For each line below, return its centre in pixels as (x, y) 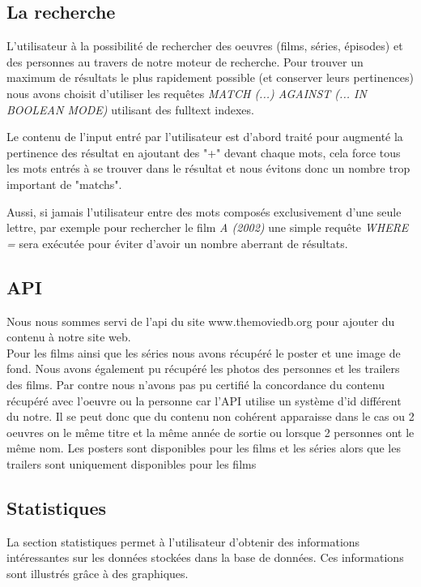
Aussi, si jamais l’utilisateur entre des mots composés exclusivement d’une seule (204, 211)
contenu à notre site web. (69, 337)
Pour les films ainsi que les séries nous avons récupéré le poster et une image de (204, 352)
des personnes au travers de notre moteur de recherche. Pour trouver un (185, 61)
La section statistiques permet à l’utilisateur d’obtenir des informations (183, 541)
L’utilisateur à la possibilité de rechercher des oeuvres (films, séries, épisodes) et (205, 46)
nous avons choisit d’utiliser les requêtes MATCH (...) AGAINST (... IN (187, 93)
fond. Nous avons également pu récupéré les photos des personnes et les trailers (203, 368)
